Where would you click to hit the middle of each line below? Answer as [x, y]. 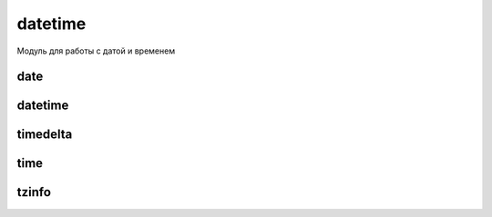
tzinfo [34, 192]
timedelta [45, 135]
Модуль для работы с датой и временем [96, 51]
